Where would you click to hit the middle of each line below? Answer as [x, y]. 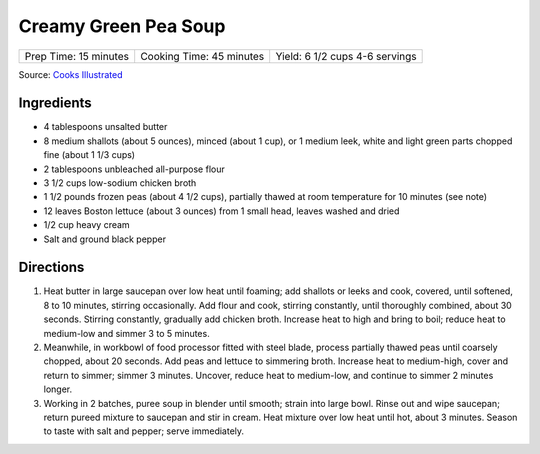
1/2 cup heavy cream [86, 225]
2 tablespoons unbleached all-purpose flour [134, 169]
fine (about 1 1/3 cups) [89, 155]
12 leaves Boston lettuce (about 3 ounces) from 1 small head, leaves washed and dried [221, 211]
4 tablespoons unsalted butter [105, 127]
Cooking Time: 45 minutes [202, 56]
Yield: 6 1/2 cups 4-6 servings [346, 56]
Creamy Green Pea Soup [122, 26]
